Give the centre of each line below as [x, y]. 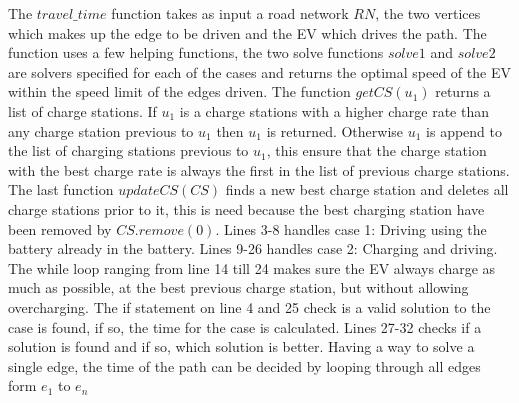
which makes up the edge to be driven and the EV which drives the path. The [247, 32]
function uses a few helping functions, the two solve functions [196, 52]
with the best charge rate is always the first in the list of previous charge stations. [259, 169]
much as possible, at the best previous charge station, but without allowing [238, 287]
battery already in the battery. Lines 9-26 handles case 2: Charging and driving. [253, 248]
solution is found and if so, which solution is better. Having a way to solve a [241, 346]
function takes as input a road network [230, 13]
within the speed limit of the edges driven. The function [179, 91]
